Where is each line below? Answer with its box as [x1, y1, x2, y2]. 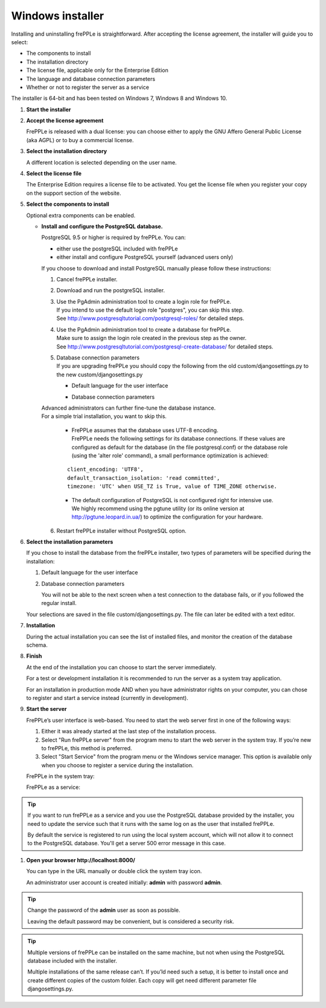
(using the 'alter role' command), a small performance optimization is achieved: [71, 451, 269, 459]
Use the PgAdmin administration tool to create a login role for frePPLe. [56, 298, 232, 305]
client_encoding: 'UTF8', [67, 466, 144, 473]
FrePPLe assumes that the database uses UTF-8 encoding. [71, 427, 219, 434]
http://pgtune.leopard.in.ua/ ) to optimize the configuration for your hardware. [71, 513, 263, 520]
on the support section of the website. [26, 189, 121, 197]
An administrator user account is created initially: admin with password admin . [26, 879, 223, 886]
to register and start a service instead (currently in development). [26, 694, 188, 701]
